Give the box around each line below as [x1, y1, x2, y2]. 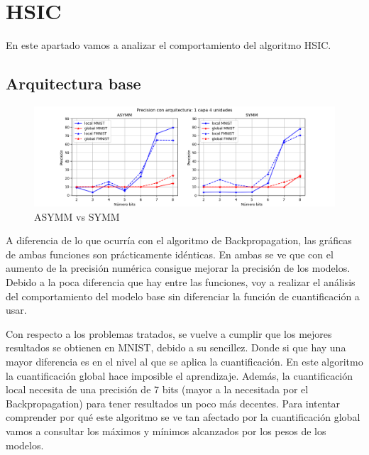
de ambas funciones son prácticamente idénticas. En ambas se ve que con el [6, 246, 334, 261]
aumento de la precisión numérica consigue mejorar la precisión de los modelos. [6, 261, 351, 275]
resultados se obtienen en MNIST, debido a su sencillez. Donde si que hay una [6, 340, 346, 355]
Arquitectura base [6, 72, 141, 94]
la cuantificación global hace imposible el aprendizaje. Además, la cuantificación [6, 368, 353, 383]
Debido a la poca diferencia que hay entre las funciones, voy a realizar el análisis [6, 275, 356, 290]
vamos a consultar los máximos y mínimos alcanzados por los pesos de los [6, 424, 326, 439]
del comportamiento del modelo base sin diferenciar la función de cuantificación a [6, 288, 360, 303]
